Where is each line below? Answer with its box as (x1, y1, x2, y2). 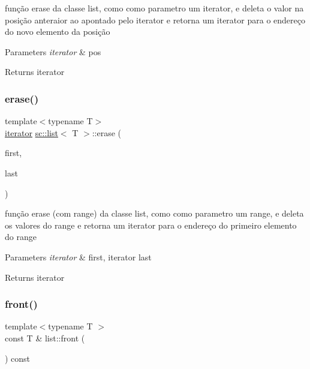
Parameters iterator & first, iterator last (5, 250, 152, 263)
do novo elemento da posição (5, 25, 110, 38)
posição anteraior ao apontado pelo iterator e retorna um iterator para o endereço (5, 13, 305, 26)
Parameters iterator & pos (5, 45, 101, 58)
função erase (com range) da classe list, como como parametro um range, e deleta (5, 207, 304, 220)
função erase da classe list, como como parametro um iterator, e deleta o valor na (5, 2, 304, 14)
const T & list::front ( (5, 331, 85, 344)
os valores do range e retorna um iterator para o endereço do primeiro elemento (5, 218, 297, 231)
